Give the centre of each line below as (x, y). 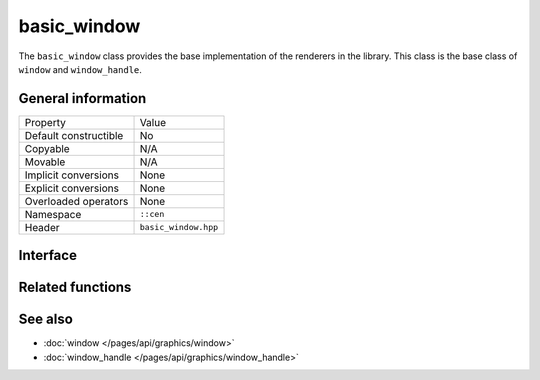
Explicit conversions (72, 188)
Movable (45, 162)
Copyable (47, 148)
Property (45, 122)
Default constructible (74, 135)
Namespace (53, 214)
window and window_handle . (80, 69)
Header (42, 227)
